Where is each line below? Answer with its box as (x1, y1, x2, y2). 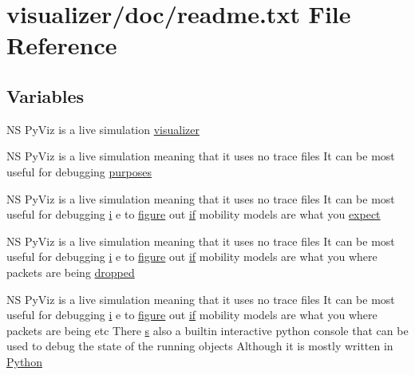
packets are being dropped (6, 263, 135, 280)
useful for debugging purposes (6, 163, 152, 180)
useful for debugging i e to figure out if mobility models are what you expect (6, 206, 381, 223)
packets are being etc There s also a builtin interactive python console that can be (6, 322, 409, 338)
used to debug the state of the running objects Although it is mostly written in (6, 337, 393, 354)
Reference (6, 29, 117, 61)
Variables (6, 83, 85, 108)
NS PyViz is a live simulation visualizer (6, 120, 200, 137)
